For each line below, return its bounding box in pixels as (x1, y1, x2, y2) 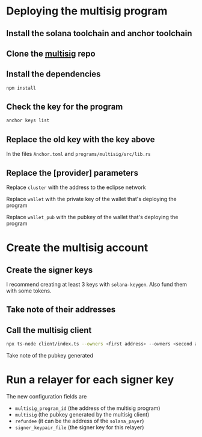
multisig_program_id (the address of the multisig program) (14, 404, 161, 412)
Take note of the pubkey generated (6, 352, 93, 359)
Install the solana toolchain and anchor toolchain (6, 28, 192, 39)
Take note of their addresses (6, 305, 116, 315)
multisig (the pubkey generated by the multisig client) (14, 411, 150, 418)
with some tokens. (6, 287, 52, 294)
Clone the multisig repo (6, 48, 96, 58)
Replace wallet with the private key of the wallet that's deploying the (6, 195, 177, 202)
